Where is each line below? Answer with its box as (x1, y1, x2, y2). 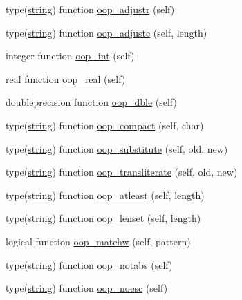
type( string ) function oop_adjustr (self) (6, 2, 175, 16)
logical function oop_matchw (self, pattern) (6, 234, 191, 248)
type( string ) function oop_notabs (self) (6, 257, 173, 272)
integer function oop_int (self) (6, 48, 135, 63)
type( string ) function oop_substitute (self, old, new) (6, 141, 228, 156)
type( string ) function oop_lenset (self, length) (6, 211, 201, 225)
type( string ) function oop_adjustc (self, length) (6, 25, 207, 39)
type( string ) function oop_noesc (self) (6, 281, 168, 295)
